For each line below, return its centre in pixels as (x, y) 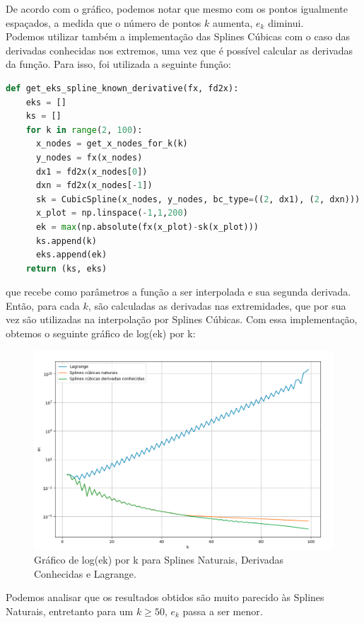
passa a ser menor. (223, 611)
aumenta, (233, 22)
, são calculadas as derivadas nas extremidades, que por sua (217, 305)
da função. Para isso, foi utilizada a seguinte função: (118, 64)
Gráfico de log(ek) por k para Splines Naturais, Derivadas (159, 560)
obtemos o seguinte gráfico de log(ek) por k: (101, 333)
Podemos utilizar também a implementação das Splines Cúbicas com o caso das (178, 36)
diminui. (286, 22)
